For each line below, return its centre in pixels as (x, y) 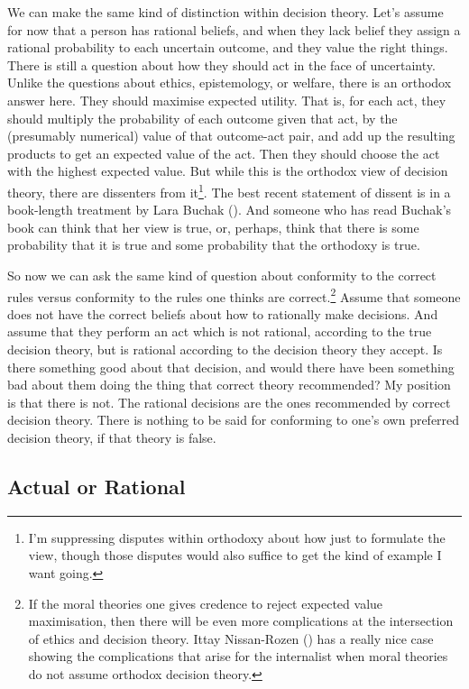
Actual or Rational (97, 486)
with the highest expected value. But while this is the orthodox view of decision (228, 171)
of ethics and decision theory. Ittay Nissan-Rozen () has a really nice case (231, 638)
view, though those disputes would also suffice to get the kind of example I (235, 555)
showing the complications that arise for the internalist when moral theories (238, 656)
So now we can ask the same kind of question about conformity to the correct (222, 275)
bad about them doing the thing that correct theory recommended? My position (229, 385)
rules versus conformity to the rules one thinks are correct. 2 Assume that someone (234, 295)
